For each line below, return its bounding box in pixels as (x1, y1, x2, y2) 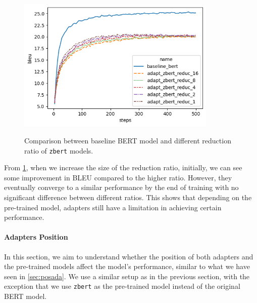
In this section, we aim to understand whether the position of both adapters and (4, 251, 253, 261)
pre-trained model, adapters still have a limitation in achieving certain (4, 202, 222, 212)
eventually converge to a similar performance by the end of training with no (4, 182, 239, 193)
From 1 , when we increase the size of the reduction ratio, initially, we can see (4, 162, 242, 173)
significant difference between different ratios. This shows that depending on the (4, 192, 252, 202)
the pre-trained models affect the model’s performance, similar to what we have (4, 261, 250, 272)
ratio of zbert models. (24, 145, 93, 156)
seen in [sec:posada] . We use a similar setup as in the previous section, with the (4, 271, 250, 281)
